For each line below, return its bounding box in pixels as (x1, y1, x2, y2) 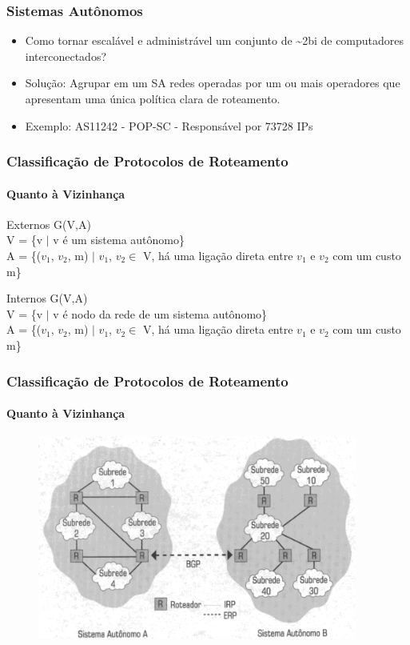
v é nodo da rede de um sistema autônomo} (53, 305, 268, 322)
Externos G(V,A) (6, 215, 91, 232)
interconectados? (25, 47, 107, 64)
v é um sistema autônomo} (53, 231, 185, 248)
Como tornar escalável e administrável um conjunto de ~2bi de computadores (25, 32, 404, 49)
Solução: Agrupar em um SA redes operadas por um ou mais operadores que (25, 74, 400, 91)
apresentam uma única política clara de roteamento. (25, 90, 281, 106)
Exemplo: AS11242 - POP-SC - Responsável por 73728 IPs (25, 117, 313, 134)
